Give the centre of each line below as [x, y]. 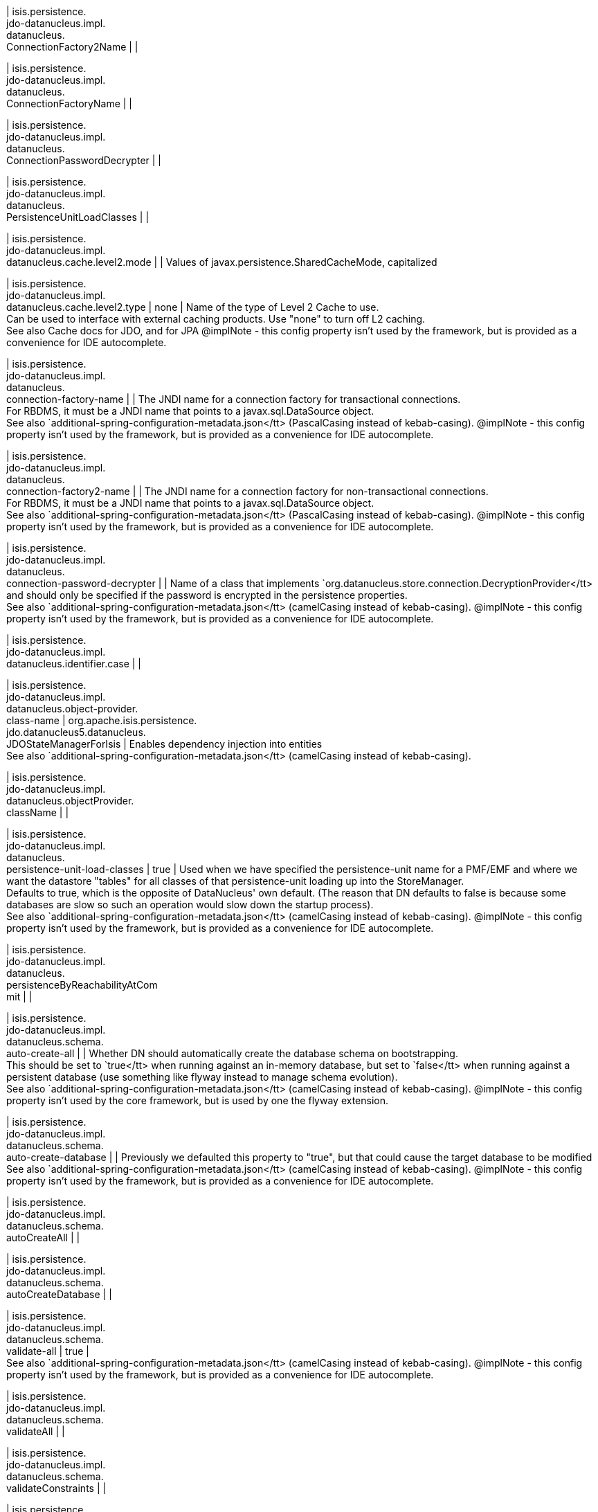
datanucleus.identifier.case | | [74, 664]
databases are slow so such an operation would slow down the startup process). [190, 904]
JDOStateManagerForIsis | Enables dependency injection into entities [164, 744]
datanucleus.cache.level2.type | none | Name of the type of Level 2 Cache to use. [193, 307]
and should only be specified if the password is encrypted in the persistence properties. [207, 595]
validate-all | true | [48, 1351]
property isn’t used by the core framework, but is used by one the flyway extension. [197, 1100]
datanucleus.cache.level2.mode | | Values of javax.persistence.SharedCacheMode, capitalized [222, 262]
